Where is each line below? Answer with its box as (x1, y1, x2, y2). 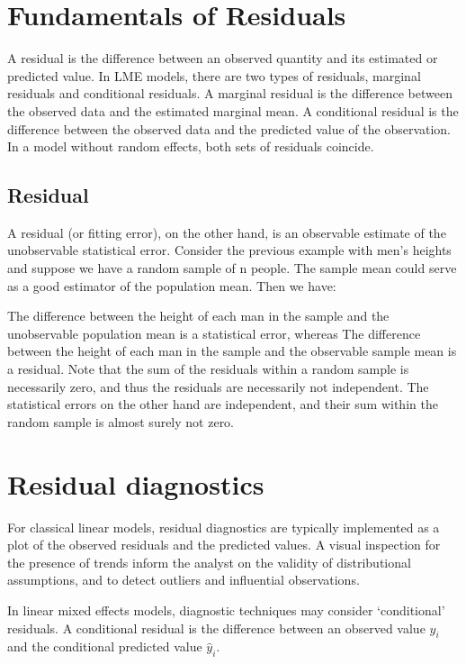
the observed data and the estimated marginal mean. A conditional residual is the (7, 101, 459, 120)
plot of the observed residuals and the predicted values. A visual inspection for (7, 535, 441, 554)
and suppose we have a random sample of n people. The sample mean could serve (7, 259, 457, 277)
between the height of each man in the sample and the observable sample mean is (7, 341, 457, 360)
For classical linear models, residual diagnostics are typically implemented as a (7, 517, 440, 536)
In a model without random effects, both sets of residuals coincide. (7, 137, 374, 156)
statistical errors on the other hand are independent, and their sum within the (7, 395, 438, 414)
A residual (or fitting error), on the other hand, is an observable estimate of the (7, 223, 446, 241)
